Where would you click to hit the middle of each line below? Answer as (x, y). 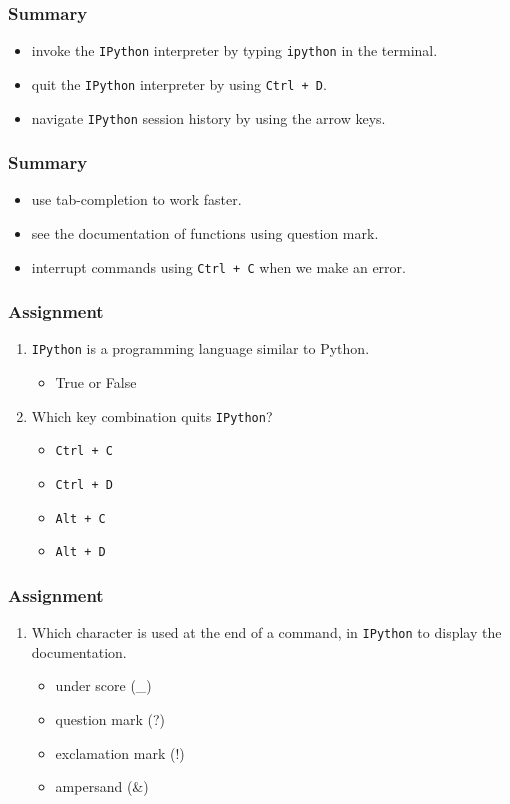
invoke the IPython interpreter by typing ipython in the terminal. (234, 50)
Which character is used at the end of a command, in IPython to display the (266, 632)
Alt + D (80, 552)
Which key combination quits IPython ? (152, 415)
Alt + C (80, 518)
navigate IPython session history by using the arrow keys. (208, 117)
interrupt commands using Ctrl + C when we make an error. (218, 266)
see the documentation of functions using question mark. (205, 233)
